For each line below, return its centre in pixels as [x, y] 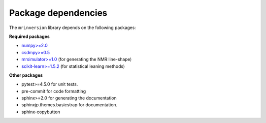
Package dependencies [58, 13]
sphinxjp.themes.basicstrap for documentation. [69, 105]
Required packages [30, 36]
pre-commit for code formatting [54, 91]
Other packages [26, 75]
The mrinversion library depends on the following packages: [73, 28]
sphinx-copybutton [41, 112]
